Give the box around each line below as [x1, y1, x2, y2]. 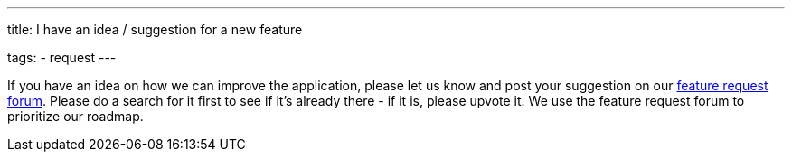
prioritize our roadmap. [7, 108, 144, 124]
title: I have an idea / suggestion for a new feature [7, 22, 303, 37]
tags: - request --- [7, 50, 117, 65]
